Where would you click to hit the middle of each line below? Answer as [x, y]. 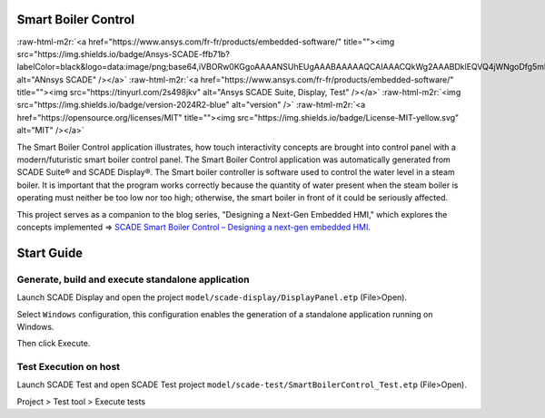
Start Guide [50, 253]
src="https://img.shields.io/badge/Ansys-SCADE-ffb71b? [124, 53]
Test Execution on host [69, 367]
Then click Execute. [54, 344]
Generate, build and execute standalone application [133, 279]
